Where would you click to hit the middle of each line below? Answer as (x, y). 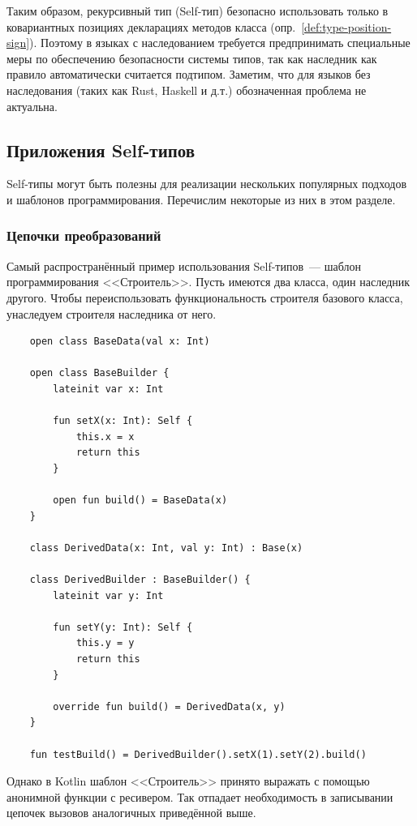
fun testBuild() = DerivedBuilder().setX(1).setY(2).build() (198, 754)
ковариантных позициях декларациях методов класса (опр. (151, 26)
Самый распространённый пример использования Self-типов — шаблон (184, 265)
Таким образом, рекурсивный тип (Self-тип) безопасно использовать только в (198, 11)
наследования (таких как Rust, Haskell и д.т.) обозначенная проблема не (187, 90)
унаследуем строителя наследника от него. (112, 313)
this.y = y (105, 643)
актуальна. (32, 106)
